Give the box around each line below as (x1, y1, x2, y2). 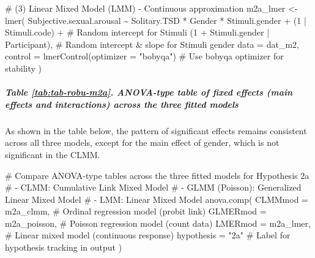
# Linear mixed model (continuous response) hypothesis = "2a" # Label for (5, 229, 291, 241)
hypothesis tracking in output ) (5, 241, 122, 254)
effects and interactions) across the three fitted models (5, 97, 239, 110)
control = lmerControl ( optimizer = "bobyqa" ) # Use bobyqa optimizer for (5, 50, 284, 63)
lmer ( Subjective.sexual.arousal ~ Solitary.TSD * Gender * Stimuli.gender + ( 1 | (5, 13, 306, 26)
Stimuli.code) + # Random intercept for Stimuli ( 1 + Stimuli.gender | (5, 26, 270, 39)
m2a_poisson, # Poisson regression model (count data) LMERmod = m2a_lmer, (5, 216, 311, 229)
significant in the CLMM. (5, 148, 100, 161)
